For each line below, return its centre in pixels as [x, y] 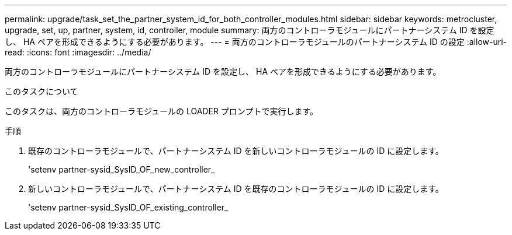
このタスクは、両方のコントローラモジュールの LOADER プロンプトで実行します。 [162, 111]
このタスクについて [41, 91]
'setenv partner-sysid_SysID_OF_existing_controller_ [128, 207]
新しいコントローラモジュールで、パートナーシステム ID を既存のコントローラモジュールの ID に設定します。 [236, 189]
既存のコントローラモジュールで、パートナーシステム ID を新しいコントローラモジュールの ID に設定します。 [236, 151]
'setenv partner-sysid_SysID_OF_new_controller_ [122, 169]
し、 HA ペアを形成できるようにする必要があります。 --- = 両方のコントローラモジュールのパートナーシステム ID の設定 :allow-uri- [256, 42]
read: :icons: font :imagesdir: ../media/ [78, 52]
